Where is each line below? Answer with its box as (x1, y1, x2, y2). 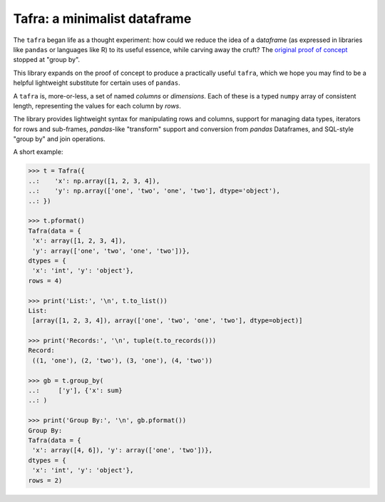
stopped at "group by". (13, 56, 81, 64)
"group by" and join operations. (13, 135, 106, 143)
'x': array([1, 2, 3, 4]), (32, 237, 126, 245)
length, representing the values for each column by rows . (13, 101, 182, 110)
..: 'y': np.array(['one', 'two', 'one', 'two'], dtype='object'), (28, 187, 281, 195)
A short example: (13, 148, 63, 156)
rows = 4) (28, 277, 63, 285)
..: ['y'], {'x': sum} (28, 386, 123, 395)
